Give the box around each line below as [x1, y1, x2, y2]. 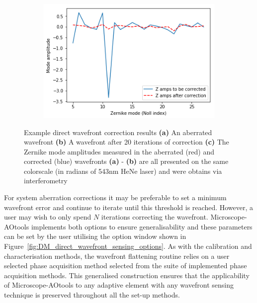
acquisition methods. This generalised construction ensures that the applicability [4, 270, 250, 280]
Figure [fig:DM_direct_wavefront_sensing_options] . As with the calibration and [4, 241, 252, 251]
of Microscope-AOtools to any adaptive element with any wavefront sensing [4, 280, 234, 290]
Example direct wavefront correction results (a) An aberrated [24, 127, 212, 137]
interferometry [24, 175, 68, 186]
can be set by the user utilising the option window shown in [4, 231, 186, 241]
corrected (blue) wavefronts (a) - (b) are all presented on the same [24, 156, 229, 166]
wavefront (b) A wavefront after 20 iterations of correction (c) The [24, 137, 229, 147]
